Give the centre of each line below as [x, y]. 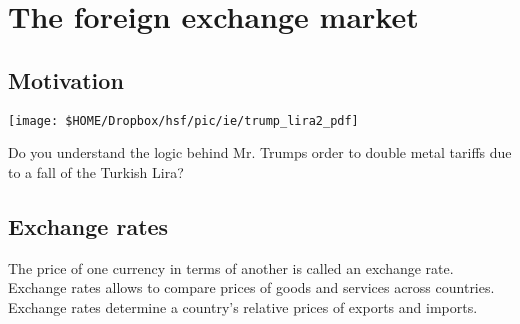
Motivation [66, 79]
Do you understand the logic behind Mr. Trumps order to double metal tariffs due [260, 152]
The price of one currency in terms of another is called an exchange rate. [231, 267]
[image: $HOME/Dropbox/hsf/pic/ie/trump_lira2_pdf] [183, 120]
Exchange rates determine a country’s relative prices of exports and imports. [243, 306]
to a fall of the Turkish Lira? [96, 171]
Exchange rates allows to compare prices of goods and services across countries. [251, 287]
